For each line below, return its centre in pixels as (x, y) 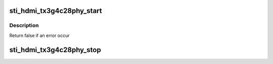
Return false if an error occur (40, 35)
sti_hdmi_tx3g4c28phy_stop (55, 50)
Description (24, 25)
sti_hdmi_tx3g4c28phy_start (56, 11)
